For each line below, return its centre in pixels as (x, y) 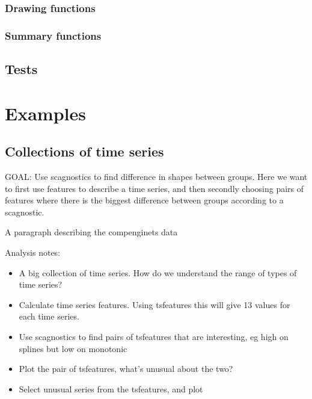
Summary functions (53, 35)
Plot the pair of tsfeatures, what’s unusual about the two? (126, 369)
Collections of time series (84, 151)
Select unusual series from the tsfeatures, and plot (111, 388)
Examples (45, 113)
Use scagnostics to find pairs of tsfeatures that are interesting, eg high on (154, 336)
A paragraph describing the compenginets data (91, 232)
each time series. (49, 316)
